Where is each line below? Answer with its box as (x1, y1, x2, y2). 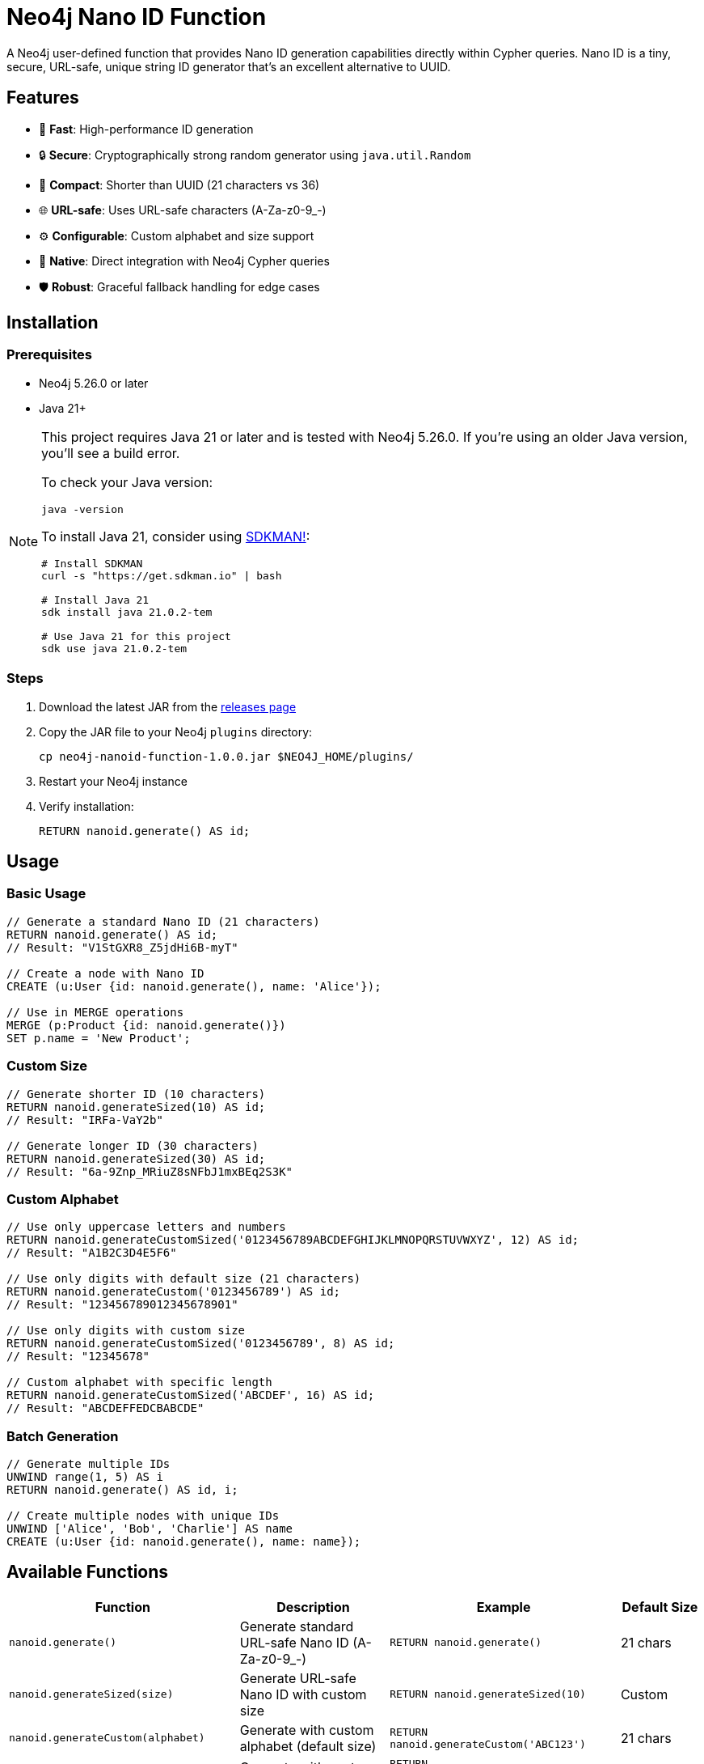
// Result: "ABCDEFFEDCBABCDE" (6, 1401, 204, 1415)
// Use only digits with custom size (6, 1324, 246, 1338)
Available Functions (6, 1562, 169, 1583)
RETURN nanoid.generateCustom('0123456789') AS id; (6, 1285, 341, 1299)
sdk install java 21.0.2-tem (41, 605, 213, 618)
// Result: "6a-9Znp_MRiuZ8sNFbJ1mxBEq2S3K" (6, 1164, 293, 1178)
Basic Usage (6, 885, 86, 902)
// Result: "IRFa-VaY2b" (6, 1113, 163, 1126)
